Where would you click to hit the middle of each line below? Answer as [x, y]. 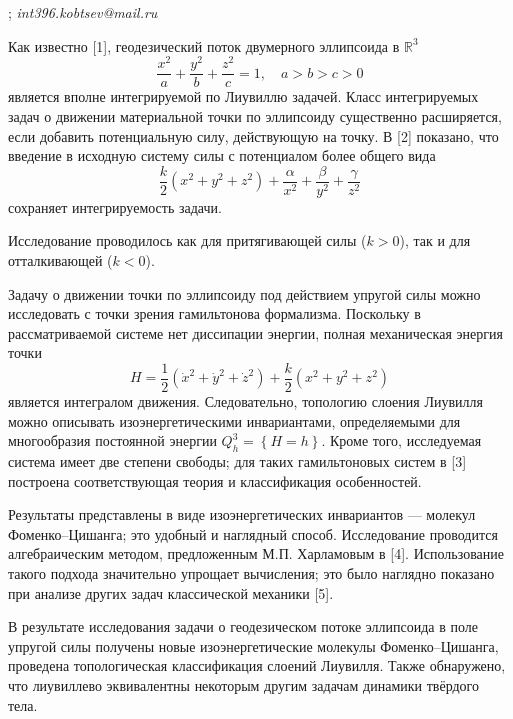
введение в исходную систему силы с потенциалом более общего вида [222, 155]
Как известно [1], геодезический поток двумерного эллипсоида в [204, 45]
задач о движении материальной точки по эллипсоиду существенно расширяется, [255, 115]
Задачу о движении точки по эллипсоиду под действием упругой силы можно [244, 293]
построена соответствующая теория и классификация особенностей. [215, 480]
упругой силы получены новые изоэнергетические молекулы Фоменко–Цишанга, [253, 645]
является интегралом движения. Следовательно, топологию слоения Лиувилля [245, 400]
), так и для [435, 240]
